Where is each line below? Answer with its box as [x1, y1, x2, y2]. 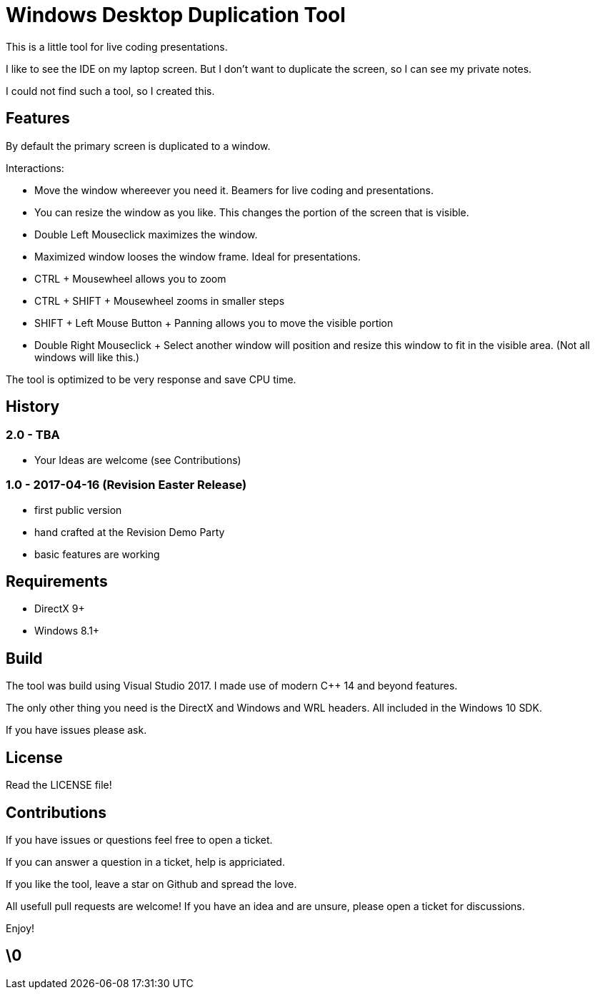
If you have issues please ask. [6, 724, 147, 737]
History [6, 398, 60, 416]
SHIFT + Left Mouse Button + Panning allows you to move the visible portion [34, 316, 394, 329]
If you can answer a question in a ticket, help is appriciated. [6, 855, 285, 868]
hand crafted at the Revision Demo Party [34, 525, 225, 538]
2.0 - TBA [6, 428, 60, 443]
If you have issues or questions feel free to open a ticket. [6, 833, 273, 846]
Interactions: [6, 161, 64, 174]
